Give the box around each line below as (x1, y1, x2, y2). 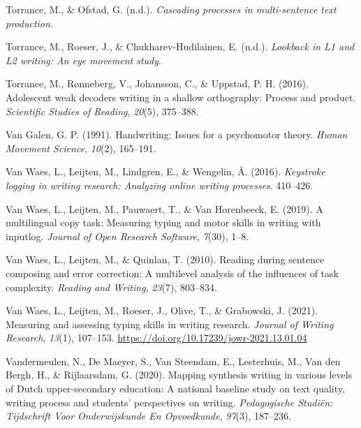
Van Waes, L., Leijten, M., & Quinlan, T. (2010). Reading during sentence (6, 252, 325, 267)
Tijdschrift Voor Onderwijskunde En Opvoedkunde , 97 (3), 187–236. (6, 408, 291, 423)
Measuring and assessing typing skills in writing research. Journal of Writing (6, 316, 334, 331)
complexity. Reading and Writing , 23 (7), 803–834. (6, 279, 217, 294)
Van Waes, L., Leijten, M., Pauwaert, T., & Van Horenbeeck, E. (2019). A (6, 201, 323, 216)
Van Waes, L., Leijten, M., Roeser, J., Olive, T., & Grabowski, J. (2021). (6, 303, 318, 318)
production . (6, 15, 53, 30)
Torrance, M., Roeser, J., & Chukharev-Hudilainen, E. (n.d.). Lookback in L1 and (6, 39, 355, 54)
